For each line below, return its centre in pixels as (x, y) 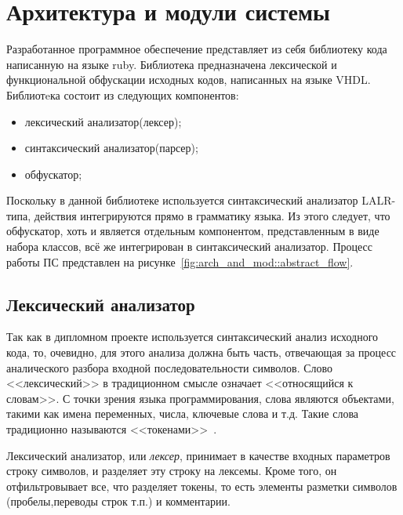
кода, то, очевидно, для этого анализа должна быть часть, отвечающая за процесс (201, 352)
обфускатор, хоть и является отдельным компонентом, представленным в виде (193, 231)
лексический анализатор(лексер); (103, 121)
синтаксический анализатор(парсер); (111, 148)
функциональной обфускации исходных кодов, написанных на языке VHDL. (189, 80)
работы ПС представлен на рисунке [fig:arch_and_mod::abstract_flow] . (180, 261)
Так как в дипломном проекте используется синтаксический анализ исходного (192, 337)
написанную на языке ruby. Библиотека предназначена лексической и (172, 64)
